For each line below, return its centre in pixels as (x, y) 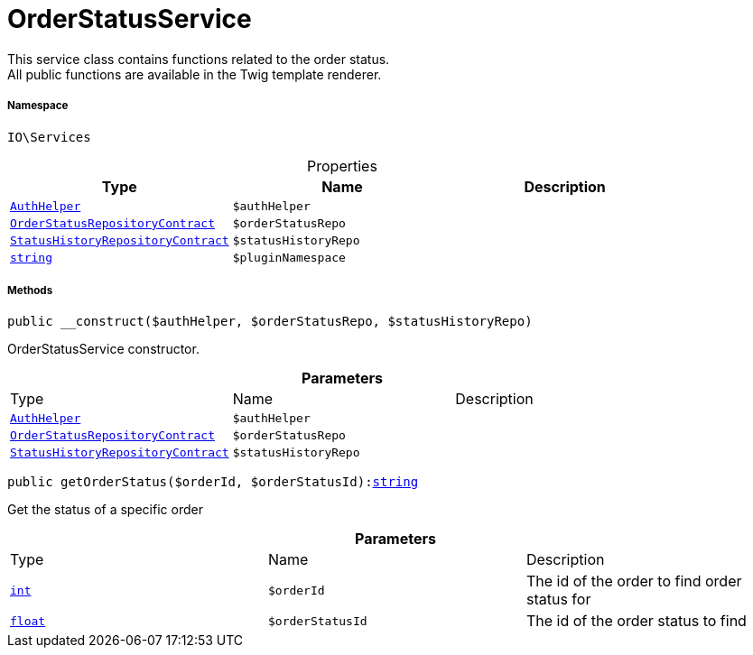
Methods (30, 290)
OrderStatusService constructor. (103, 349)
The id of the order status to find (636, 621)
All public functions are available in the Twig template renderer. (195, 74)
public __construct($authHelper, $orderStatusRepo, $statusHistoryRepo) (270, 322)
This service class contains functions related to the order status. (199, 59)
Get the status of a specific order (105, 510)
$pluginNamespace (289, 257)
